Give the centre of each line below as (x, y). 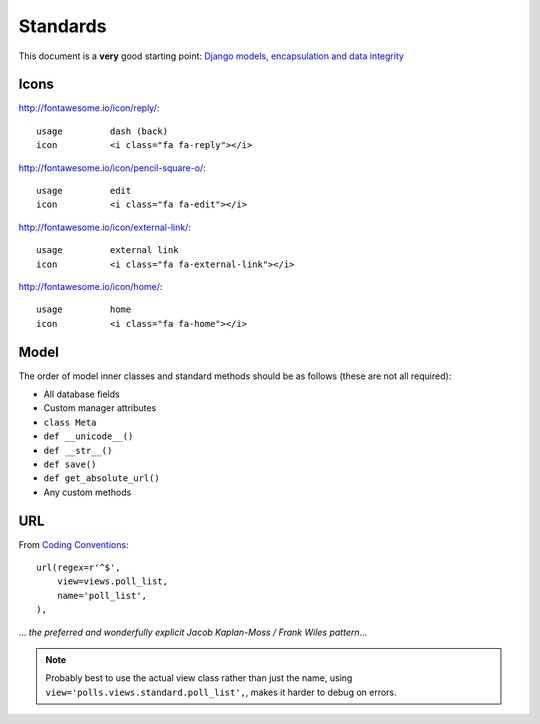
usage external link (107, 250)
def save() (70, 464)
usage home (84, 309)
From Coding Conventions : (73, 544)
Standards (62, 26)
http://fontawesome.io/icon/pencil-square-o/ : (112, 167)
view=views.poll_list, (112, 581)
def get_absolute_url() (101, 478)
